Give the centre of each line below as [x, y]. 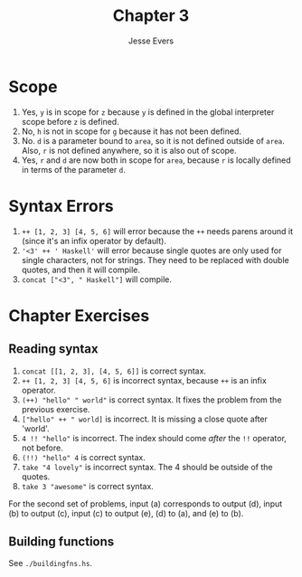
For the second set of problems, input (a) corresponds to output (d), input [146, 504]
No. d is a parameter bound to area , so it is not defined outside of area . [153, 140]
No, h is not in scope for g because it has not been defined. [131, 131]
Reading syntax [53, 349]
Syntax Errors [61, 206]
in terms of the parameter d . [73, 169]
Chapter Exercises [79, 315]
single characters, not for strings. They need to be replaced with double [156, 260]
